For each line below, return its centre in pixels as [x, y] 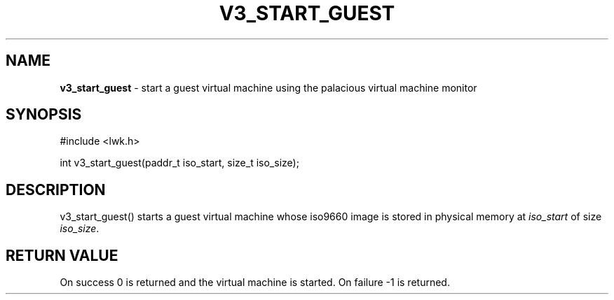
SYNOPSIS [44, 115]
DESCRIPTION [56, 190]
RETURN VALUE [62, 255]
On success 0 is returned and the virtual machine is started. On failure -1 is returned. [255, 283]
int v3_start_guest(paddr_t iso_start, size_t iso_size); [179, 163]
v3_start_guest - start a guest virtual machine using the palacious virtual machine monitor [268, 87]
